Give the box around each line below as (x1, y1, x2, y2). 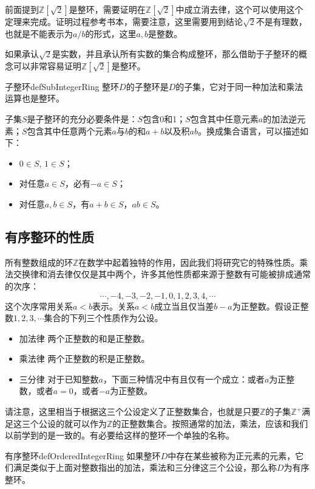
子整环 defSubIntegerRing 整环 (5, 80, 120, 92)
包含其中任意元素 (190, 112, 259, 125)
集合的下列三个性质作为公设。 (44, 311, 163, 324)
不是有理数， (256, 15, 307, 27)
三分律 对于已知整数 (19, 372, 99, 385)
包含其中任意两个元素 (27, 124, 112, 137)
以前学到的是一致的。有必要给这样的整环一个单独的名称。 (5, 429, 234, 442)
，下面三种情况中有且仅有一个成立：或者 (103, 372, 265, 385)
